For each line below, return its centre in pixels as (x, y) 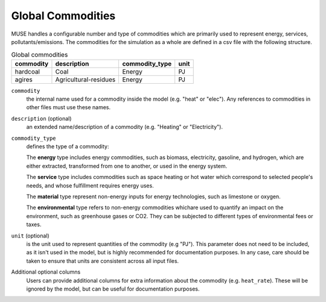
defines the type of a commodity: (68, 146)
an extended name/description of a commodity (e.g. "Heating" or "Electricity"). (125, 127)
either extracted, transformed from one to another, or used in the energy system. (127, 166)
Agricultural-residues (85, 80)
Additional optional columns (46, 272)
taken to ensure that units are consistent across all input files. (103, 261)
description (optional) (41, 118)
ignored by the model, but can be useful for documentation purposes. (113, 289)
